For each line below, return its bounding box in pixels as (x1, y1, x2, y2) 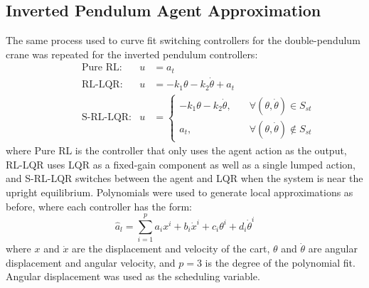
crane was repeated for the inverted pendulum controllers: (6, 46, 258, 61)
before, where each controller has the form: (6, 198, 192, 213)
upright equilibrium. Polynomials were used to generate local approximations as (6, 184, 353, 199)
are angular (308, 241, 358, 256)
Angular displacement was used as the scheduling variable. (6, 269, 260, 284)
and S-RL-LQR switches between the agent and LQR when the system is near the (6, 171, 363, 186)
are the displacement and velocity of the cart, (72, 241, 270, 256)
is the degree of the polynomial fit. (205, 255, 355, 270)
